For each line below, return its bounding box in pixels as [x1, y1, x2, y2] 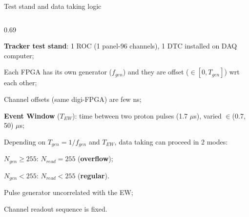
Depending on [4, 136, 45, 146]
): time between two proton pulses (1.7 [72, 110, 188, 121]
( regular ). [78, 170, 109, 180]
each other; [4, 77, 37, 88]
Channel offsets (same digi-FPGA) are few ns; [4, 94, 142, 104]
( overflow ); [78, 153, 113, 164]
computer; [4, 50, 34, 60]
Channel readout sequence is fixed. [4, 203, 107, 214]
